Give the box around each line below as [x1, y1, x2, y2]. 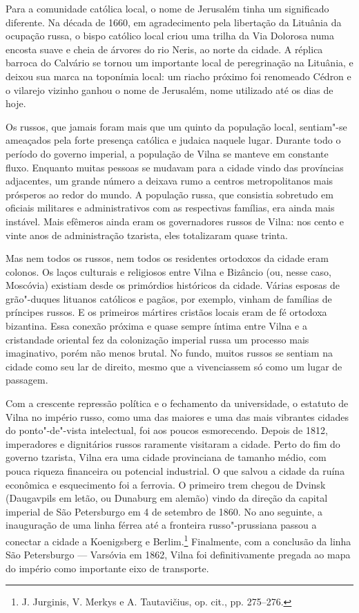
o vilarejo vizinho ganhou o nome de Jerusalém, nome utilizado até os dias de [6, 82, 333, 97]
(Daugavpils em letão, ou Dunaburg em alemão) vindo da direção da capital [6, 491, 328, 505]
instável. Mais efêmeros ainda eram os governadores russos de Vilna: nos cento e [6, 214, 345, 228]
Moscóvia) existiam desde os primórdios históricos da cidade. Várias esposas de [6, 278, 340, 292]
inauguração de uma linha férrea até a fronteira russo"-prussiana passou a [6, 518, 317, 532]
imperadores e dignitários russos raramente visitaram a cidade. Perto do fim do [6, 436, 340, 451]
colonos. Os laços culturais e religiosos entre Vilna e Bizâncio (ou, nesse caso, [6, 264, 331, 279]
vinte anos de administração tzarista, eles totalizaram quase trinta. [6, 227, 288, 242]
